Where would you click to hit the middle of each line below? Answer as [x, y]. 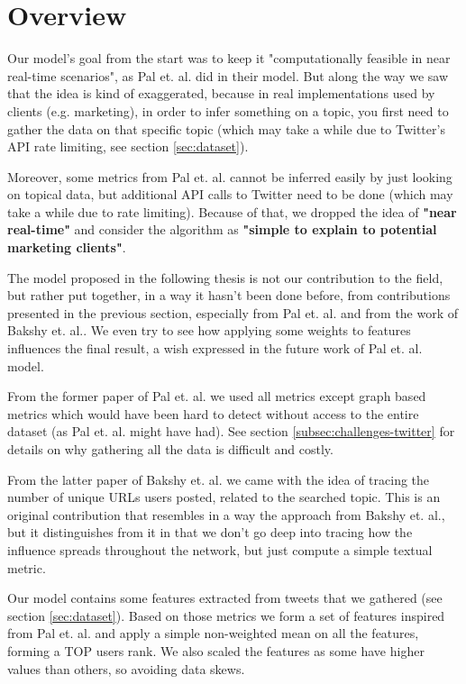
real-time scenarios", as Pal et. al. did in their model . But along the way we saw [228, 75]
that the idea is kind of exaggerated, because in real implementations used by [221, 93]
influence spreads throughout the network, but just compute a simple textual [220, 549]
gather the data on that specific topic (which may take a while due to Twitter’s [226, 128]
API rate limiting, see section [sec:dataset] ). [128, 146]
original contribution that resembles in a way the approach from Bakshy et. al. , [226, 514]
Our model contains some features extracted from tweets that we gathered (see [225, 598]
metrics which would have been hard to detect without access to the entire [213, 413]
